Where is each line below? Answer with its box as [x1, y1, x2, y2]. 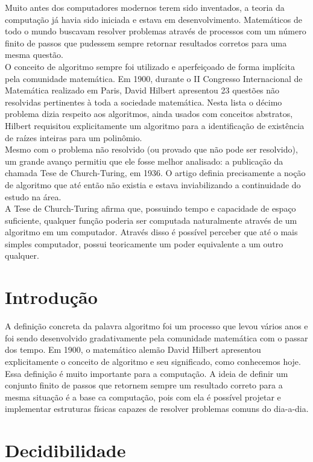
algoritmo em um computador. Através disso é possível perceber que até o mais [5, 226, 298, 238]
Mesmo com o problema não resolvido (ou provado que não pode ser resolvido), [5, 143, 298, 156]
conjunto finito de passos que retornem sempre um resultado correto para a [5, 379, 283, 391]
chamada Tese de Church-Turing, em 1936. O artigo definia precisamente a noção [5, 166, 306, 179]
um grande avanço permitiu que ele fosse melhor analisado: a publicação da [5, 154, 283, 167]
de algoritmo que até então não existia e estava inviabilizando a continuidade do [5, 178, 301, 191]
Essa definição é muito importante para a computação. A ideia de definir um [5, 367, 288, 379]
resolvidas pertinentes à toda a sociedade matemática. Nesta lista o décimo [5, 95, 282, 108]
